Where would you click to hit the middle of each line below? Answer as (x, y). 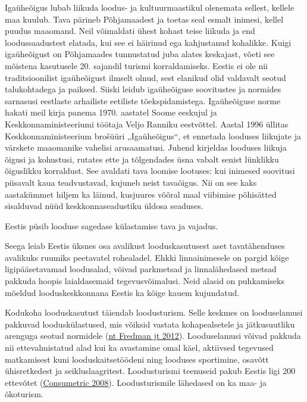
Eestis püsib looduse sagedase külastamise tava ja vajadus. (112, 225)
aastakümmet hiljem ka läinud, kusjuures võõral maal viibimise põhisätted (141, 194)
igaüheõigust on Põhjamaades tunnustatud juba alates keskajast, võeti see (140, 54)
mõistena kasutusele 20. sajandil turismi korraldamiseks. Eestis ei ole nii (136, 65)
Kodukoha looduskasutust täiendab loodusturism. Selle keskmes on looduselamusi (154, 312)
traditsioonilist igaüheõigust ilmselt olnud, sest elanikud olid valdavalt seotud (145, 77)
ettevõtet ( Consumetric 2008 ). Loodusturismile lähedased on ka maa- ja (136, 382)
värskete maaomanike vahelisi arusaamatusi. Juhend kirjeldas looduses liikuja (146, 147)
